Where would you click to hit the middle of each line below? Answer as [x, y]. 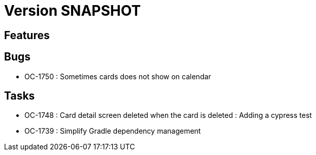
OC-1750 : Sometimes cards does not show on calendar [118, 76]
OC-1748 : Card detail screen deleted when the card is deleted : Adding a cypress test [168, 115]
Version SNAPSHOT [73, 11]
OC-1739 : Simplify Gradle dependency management [113, 131]
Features [27, 35]
